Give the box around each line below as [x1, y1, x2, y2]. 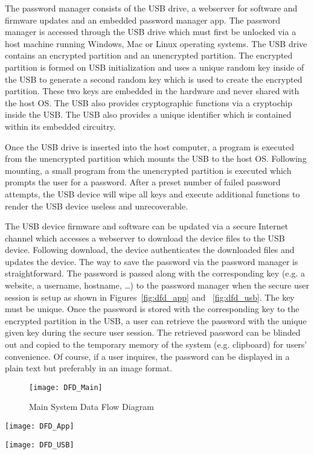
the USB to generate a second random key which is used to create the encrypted [5, 72, 303, 85]
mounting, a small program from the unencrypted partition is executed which [5, 164, 292, 176]
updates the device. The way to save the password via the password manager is [5, 255, 298, 267]
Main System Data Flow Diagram [29, 400, 154, 413]
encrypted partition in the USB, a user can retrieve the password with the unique [5, 314, 307, 327]
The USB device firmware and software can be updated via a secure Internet [5, 220, 289, 232]
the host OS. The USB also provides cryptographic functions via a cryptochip [5, 96, 292, 109]
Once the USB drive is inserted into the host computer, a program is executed [5, 140, 294, 153]
